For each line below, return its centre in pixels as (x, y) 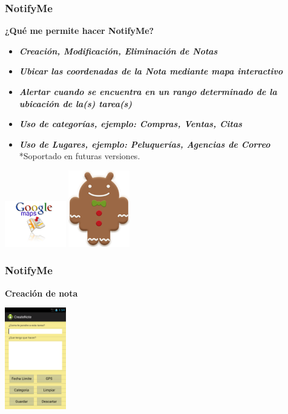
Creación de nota (41, 293)
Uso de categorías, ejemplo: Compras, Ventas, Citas (130, 124)
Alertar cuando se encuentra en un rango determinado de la (148, 91)
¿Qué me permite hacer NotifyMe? (80, 31)
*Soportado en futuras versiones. (80, 156)
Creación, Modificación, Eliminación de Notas (118, 51)
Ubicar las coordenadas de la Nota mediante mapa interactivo (151, 71)
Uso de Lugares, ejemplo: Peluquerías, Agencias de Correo (145, 144)
